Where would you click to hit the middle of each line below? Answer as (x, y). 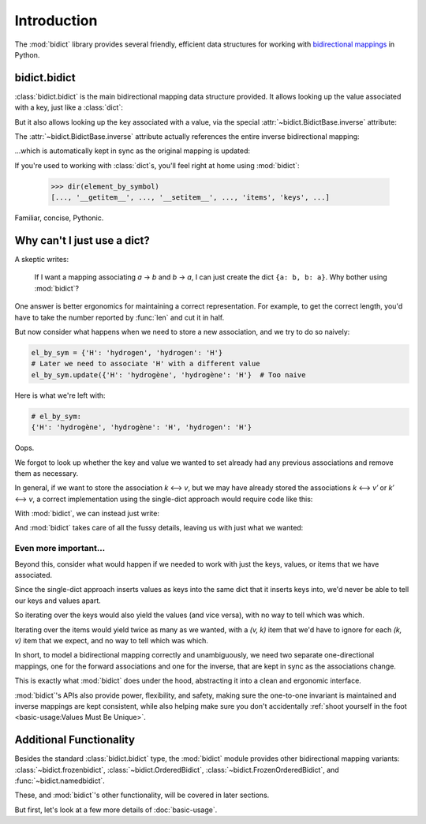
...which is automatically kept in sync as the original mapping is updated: (133, 151)
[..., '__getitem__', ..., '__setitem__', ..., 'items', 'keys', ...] (191, 198)
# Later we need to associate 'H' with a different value (146, 364)
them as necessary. (47, 473)
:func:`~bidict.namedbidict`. (60, 781)
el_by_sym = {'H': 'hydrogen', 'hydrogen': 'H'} (127, 352)
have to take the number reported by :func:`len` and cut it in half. (120, 317)
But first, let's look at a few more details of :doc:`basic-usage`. (116, 810)
